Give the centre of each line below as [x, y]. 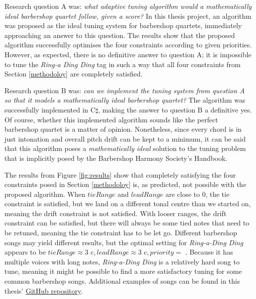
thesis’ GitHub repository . [44, 290]
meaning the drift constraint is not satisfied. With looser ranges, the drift [116, 213]
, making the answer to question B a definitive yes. [175, 109]
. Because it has [209, 252]
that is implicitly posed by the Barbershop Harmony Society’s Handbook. [116, 158]
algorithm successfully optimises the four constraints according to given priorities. [128, 45]
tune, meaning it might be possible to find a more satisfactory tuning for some [123, 271]
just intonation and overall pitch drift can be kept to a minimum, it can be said [125, 138]
